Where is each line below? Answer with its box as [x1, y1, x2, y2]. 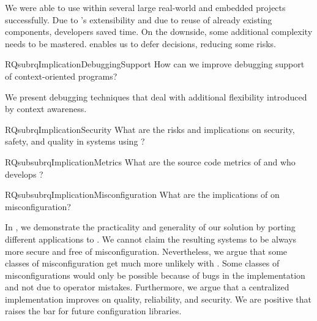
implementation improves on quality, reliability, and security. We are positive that [5, 292, 311, 305]
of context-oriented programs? [5, 69, 117, 82]
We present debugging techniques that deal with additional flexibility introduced [5, 90, 307, 103]
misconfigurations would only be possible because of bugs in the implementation [5, 268, 305, 281]
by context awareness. [5, 102, 87, 115]
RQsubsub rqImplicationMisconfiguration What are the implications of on [5, 188, 280, 201]
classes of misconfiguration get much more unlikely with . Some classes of [5, 257, 280, 270]
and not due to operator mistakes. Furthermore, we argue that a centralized [5, 281, 289, 293]
